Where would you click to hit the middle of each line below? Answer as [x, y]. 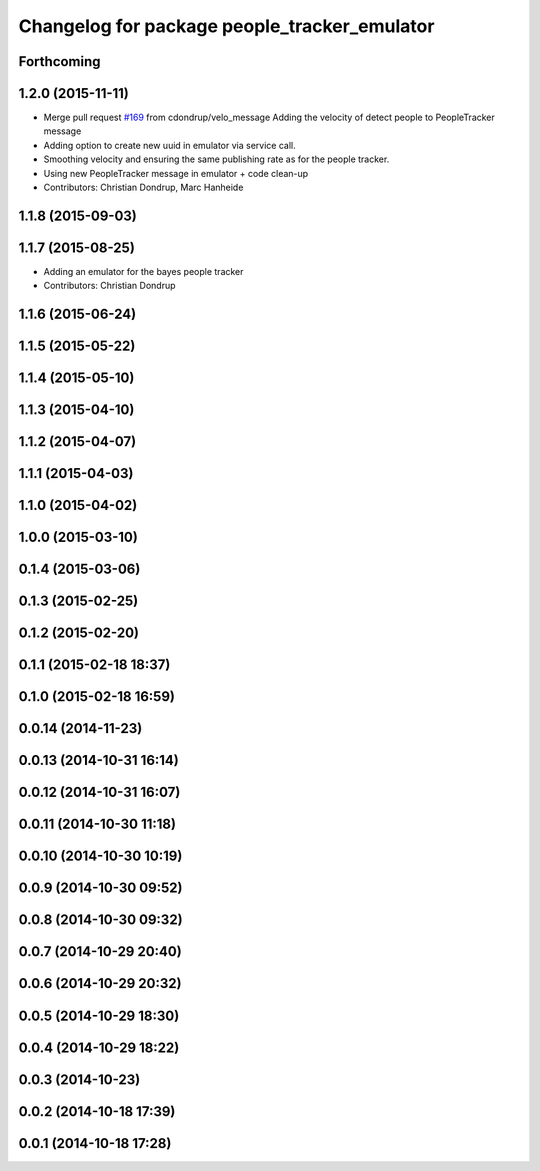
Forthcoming [59, 61]
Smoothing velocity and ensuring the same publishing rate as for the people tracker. [216, 159]
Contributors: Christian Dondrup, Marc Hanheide [143, 187]
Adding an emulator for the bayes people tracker [143, 271]
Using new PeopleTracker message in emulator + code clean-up [176, 173]
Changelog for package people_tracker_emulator [226, 26]
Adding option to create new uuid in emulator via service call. [169, 145]
